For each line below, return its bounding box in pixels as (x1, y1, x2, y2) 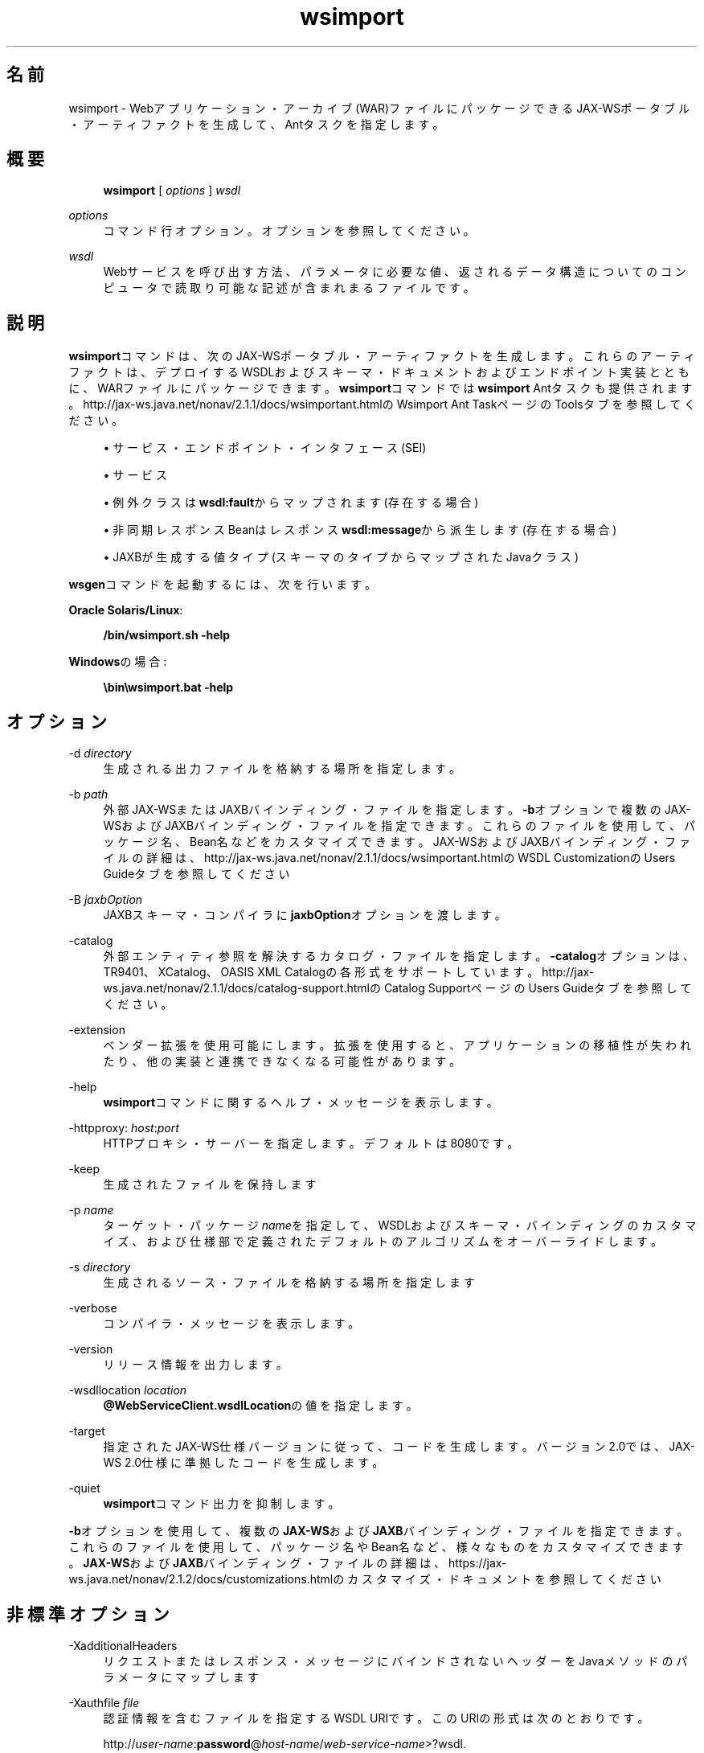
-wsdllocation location (68, 1383, 187, 1398)
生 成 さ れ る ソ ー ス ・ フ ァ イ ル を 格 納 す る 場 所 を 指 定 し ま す (103, 1275, 475, 1290)
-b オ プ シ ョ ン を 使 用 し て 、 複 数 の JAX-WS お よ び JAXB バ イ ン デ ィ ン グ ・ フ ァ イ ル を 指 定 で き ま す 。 (68, 1524, 689, 1538)
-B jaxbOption (68, 893, 143, 907)
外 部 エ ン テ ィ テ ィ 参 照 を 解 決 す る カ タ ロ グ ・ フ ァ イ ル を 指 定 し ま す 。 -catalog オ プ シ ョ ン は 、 (103, 949, 694, 963)
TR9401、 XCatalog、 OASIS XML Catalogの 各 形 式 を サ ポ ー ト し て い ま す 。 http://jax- (103, 965, 595, 979)
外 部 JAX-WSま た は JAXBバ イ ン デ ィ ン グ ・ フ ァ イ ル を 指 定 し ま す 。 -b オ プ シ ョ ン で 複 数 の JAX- (103, 803, 691, 817)
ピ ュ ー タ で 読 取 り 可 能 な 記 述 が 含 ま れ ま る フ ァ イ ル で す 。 (103, 281, 475, 295)
